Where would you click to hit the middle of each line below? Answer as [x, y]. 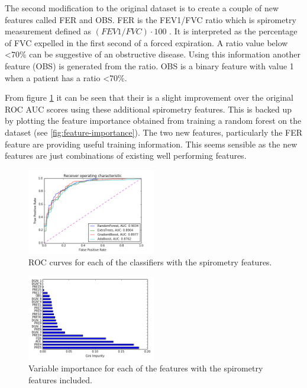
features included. [60, 379]
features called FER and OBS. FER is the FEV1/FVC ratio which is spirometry [151, 19]
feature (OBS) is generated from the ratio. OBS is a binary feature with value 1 [149, 65]
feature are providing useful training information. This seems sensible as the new [151, 144]
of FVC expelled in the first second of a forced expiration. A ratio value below [146, 42]
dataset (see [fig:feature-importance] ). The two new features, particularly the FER [154, 132]
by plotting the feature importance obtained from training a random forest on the [153, 121]
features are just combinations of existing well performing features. [126, 155]
